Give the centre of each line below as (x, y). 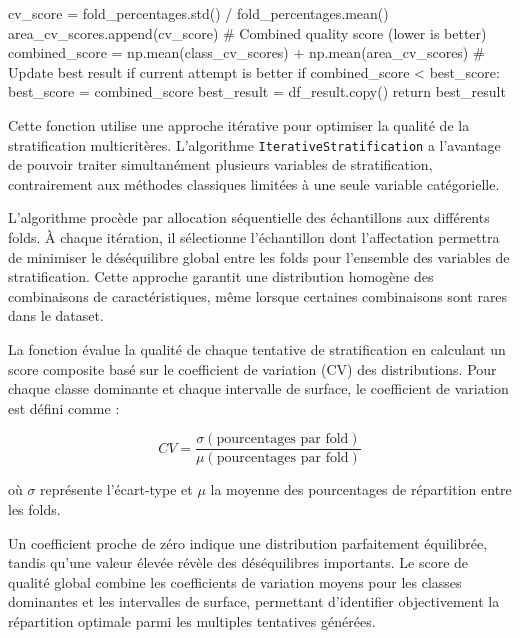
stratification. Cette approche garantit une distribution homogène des (221, 276)
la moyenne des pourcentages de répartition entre (361, 489)
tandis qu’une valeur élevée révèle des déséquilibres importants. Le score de (238, 562)
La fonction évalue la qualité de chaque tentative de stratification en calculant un (257, 348)
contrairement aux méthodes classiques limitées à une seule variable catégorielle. (254, 183)
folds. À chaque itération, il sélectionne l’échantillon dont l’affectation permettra (254, 237)
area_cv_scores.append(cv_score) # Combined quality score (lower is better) (247, 32)
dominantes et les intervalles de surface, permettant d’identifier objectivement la (254, 601)
